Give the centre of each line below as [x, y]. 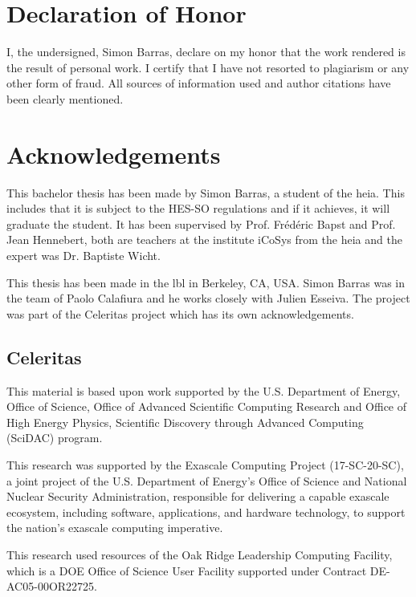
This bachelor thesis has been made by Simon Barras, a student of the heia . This [206, 192]
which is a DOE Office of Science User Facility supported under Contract [187, 570]
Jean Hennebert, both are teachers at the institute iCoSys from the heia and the [204, 240]
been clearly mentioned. [65, 98]
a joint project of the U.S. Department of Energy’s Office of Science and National [207, 480]
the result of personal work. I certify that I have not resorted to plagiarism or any [208, 67]
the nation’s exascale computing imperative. [115, 528]
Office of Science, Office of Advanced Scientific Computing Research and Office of [207, 406]
